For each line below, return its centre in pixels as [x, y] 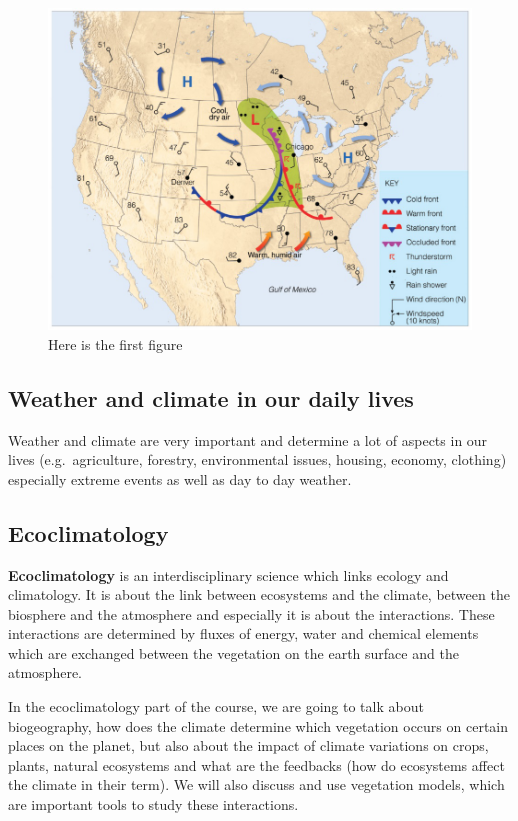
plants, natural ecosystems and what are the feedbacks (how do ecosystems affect [256, 764]
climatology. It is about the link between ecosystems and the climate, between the [259, 594]
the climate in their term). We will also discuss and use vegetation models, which [256, 784]
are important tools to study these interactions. [153, 804]
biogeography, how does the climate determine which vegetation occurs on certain [258, 725]
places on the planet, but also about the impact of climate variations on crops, [248, 745]
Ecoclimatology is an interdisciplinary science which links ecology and [228, 574]
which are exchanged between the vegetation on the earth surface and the [233, 652]
